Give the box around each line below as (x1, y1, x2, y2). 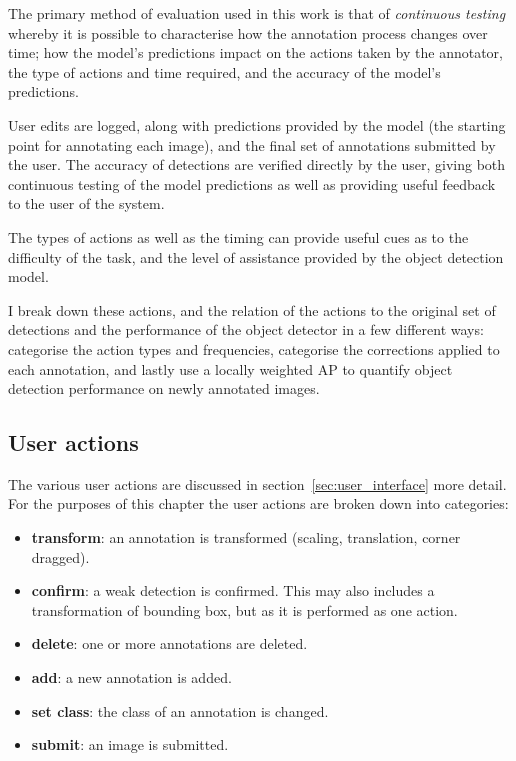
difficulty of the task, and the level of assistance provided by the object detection (8, 246, 504, 267)
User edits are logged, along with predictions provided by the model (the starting (8, 114, 506, 135)
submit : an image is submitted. (31, 734, 229, 755)
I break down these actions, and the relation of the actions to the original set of (8, 299, 496, 320)
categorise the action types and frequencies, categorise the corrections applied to (8, 338, 500, 359)
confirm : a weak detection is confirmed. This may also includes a (31, 580, 435, 601)
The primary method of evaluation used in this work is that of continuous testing (8, 3, 506, 23)
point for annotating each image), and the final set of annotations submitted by (8, 134, 496, 155)
